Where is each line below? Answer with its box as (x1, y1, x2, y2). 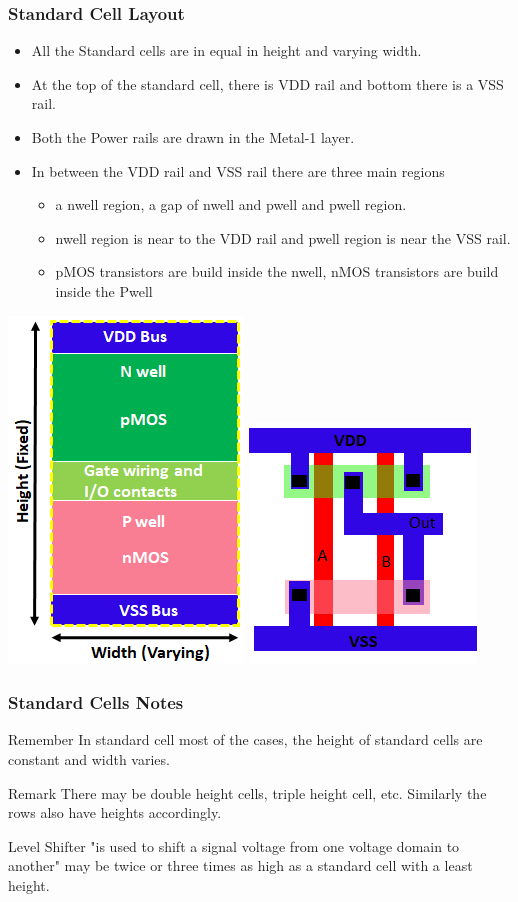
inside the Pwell (55, 280, 153, 301)
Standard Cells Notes (8, 690, 184, 715)
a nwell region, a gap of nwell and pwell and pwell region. (55, 194, 407, 215)
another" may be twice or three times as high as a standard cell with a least (8, 855, 473, 876)
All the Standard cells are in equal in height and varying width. (31, 40, 422, 61)
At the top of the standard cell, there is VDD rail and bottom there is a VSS (31, 73, 504, 94)
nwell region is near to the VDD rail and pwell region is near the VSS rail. (55, 227, 511, 248)
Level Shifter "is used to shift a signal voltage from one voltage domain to (8, 835, 460, 856)
